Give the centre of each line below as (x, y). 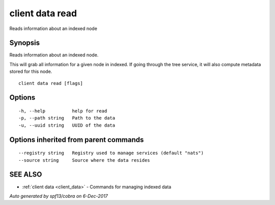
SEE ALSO (26, 175)
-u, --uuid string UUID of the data (67, 125)
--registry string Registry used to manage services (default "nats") (111, 153)
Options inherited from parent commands (77, 140)
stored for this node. (31, 72)
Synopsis (25, 43)
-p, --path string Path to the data (67, 118)
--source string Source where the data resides (84, 160)
